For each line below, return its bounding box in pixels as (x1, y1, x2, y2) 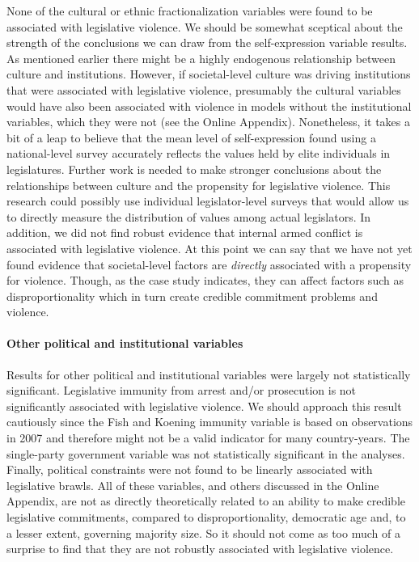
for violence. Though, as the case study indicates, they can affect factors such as (6, 272, 404, 289)
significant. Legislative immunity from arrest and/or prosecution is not (6, 382, 357, 399)
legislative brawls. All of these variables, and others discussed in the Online (6, 476, 379, 493)
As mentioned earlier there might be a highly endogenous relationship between (6, 49, 396, 66)
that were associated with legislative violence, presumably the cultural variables (6, 81, 401, 98)
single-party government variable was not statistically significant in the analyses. (6, 445, 405, 462)
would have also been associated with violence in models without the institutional (6, 97, 412, 114)
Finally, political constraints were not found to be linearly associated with (6, 461, 373, 478)
